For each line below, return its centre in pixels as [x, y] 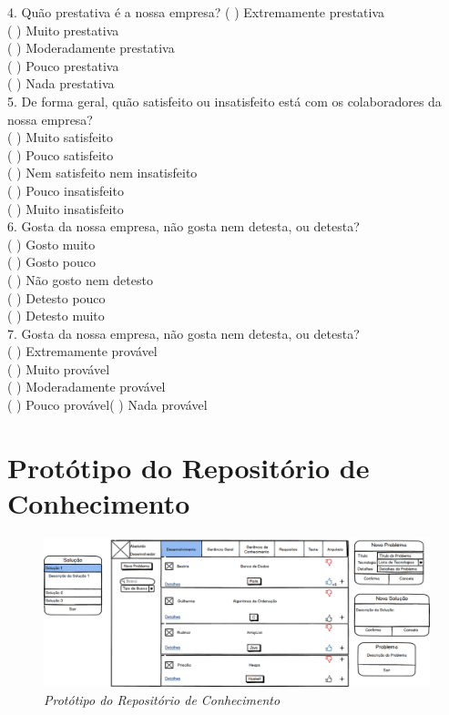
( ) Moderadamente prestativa [91, 48]
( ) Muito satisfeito [61, 137]
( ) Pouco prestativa [63, 65]
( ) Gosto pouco [52, 262]
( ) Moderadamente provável [87, 387]
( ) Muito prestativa [63, 30]
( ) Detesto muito [56, 316]
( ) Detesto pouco [56, 297]
